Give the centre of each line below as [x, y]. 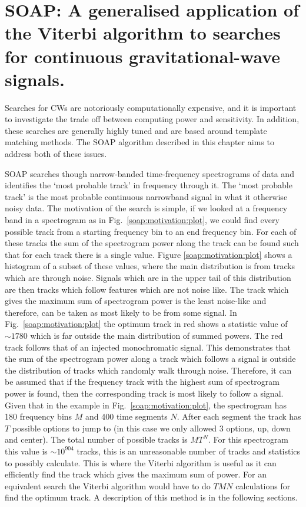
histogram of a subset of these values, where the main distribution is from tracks [150, 266]
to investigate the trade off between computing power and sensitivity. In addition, [152, 119]
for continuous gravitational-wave [143, 56]
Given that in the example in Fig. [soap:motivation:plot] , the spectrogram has [146, 405]
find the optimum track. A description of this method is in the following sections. [151, 497]
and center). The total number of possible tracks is [96, 439]
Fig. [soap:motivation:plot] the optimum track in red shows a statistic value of [146, 324]
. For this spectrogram [248, 439]
